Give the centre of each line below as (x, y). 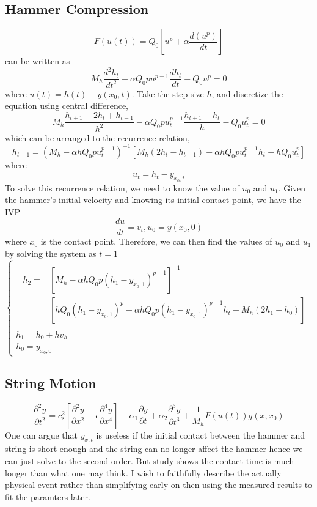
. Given (292, 187)
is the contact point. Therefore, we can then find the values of (156, 241)
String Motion (51, 383)
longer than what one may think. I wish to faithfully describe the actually (143, 472)
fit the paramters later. (48, 496)
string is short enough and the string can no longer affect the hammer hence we (154, 449)
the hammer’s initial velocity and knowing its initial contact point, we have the (153, 200)
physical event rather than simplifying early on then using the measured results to (159, 485)
